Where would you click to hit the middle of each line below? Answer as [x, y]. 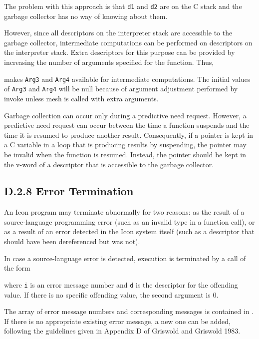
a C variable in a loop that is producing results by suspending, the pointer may [125, 145]
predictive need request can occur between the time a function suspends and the [127, 125]
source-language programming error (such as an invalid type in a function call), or [129, 221]
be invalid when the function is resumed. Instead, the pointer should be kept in [125, 154]
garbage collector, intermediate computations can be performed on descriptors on [128, 42]
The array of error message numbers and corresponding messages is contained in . [129, 311]
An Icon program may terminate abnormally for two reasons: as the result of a [124, 212]
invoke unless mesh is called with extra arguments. [81, 98]
